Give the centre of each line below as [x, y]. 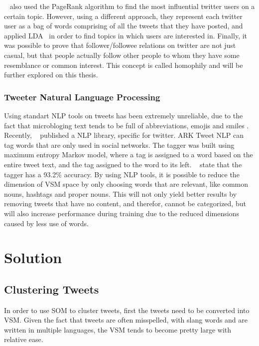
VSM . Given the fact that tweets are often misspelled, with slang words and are [126, 320]
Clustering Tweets [52, 289]
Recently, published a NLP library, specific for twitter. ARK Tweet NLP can [124, 135]
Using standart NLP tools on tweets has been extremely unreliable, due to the [124, 115]
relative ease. [24, 339]
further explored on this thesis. [51, 75]
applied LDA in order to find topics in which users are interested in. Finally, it [126, 35]
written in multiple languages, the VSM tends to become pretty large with [118, 329]
